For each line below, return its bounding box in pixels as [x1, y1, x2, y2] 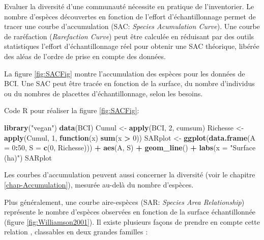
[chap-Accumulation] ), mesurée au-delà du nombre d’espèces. [4, 179, 194, 190]
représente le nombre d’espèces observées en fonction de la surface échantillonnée [4, 206, 256, 217]
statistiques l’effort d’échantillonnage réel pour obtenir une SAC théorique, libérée [4, 41, 259, 51]
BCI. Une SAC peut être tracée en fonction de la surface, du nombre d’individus [4, 78, 255, 89]
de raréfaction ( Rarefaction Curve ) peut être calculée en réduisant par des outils [4, 31, 254, 41]
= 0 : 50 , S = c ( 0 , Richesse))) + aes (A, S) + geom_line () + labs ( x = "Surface [4, 142, 256, 153]
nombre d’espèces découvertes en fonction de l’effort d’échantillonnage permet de [4, 11, 256, 21]
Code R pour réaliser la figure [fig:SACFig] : [4, 105, 139, 116]
